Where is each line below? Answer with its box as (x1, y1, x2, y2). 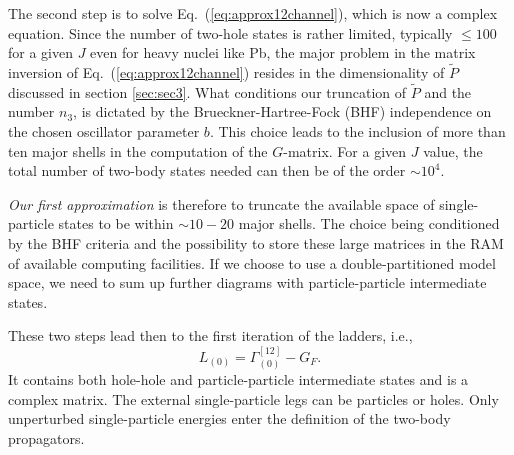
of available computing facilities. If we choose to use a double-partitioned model (8, 252, 496, 273)
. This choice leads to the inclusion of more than (209, 121, 506, 141)
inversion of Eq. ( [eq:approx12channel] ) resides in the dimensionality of (8, 62, 445, 82)
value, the (423, 140, 483, 161)
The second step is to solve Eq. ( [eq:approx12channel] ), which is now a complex (8, 3, 498, 23)
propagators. (8, 427, 85, 448)
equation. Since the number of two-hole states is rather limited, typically (8, 22, 453, 43)
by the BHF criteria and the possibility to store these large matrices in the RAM (8, 232, 504, 253)
